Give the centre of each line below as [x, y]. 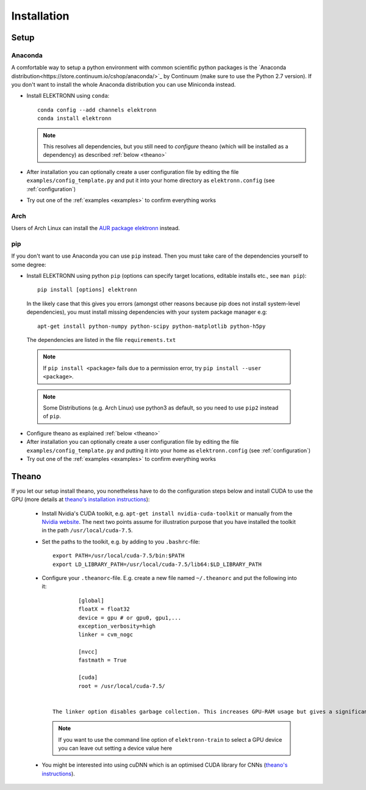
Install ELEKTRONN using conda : [68, 96]
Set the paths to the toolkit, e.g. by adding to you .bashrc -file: [121, 542]
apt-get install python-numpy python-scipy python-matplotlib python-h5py [152, 326]
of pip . [52, 416]
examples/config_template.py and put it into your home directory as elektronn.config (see [151, 181]
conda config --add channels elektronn [97, 110]
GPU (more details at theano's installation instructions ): [81, 499]
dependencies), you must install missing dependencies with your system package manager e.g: [147, 312]
